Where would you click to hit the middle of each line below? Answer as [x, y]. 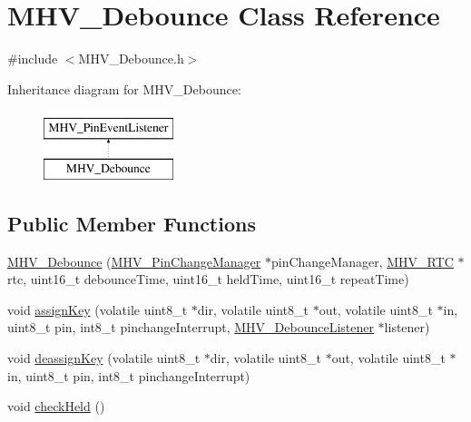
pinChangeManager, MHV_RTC [362, 261]
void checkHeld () [56, 406]
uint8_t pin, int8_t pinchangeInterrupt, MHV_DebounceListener [191, 327]
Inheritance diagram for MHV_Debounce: [124, 88]
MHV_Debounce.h [131, 59]
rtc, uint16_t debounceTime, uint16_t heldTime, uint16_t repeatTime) [208, 279]
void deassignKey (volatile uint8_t [104, 358]
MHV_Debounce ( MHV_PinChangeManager [134, 261]
